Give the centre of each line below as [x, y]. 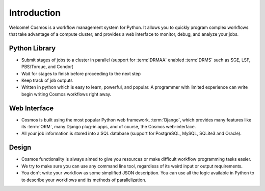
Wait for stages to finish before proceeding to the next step [81, 73]
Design [20, 148]
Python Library [32, 48]
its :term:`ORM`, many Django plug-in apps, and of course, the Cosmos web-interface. [109, 127]
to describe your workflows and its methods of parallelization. [84, 180]
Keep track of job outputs [47, 80]
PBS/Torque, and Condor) [47, 67]
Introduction [35, 13]
